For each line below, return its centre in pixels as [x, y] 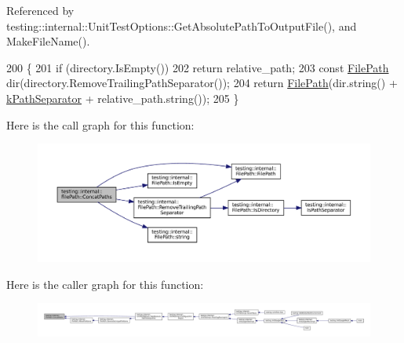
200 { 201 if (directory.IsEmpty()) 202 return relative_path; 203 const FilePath [198, 67]
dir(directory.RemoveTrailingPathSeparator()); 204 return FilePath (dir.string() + [202, 83]
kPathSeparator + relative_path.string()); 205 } [123, 98]
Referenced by [40, 10]
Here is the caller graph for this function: [105, 284]
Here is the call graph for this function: [100, 124]
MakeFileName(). [48, 41]
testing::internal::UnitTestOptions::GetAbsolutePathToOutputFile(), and [182, 26]
